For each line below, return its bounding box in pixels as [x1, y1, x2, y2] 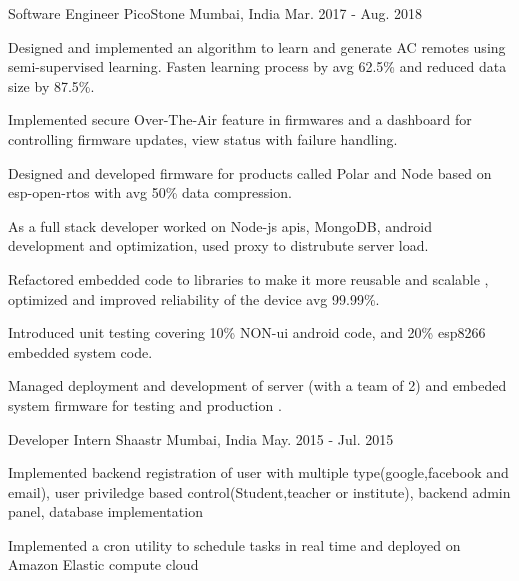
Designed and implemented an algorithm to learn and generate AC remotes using [8, 36, 506, 57]
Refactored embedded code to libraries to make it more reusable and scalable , [8, 268, 489, 289]
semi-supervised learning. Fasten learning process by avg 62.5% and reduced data [8, 56, 507, 77]
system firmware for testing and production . [8, 394, 282, 415]
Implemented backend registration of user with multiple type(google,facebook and [8, 462, 509, 483]
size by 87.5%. [8, 75, 95, 96]
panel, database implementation [8, 501, 203, 522]
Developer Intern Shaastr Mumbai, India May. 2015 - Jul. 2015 [8, 428, 394, 449]
